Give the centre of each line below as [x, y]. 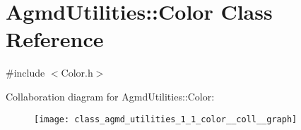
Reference [55, 39]
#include [25, 73]
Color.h [77, 73]
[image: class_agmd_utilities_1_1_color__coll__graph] [166, 119]
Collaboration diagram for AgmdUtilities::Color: [110, 96]
